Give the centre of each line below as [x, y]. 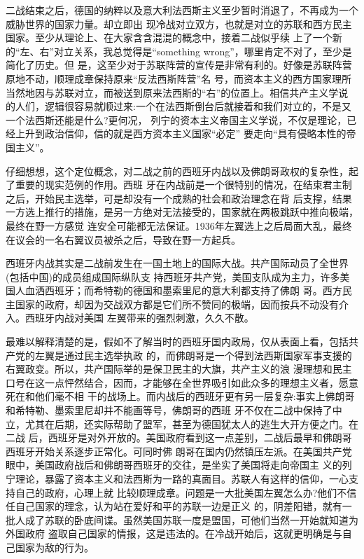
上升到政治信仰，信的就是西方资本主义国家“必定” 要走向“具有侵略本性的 [181, 133]
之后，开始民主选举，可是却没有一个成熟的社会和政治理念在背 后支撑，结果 [179, 198]
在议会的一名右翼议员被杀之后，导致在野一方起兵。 [123, 239]
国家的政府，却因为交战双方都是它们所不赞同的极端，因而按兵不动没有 [177, 304]
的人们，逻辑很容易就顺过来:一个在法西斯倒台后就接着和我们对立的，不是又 [178, 106]
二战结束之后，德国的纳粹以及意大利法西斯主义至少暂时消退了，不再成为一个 [182, 10]
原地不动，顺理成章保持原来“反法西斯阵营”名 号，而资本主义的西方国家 [169, 78]
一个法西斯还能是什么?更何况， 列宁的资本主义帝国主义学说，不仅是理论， [176, 119]
